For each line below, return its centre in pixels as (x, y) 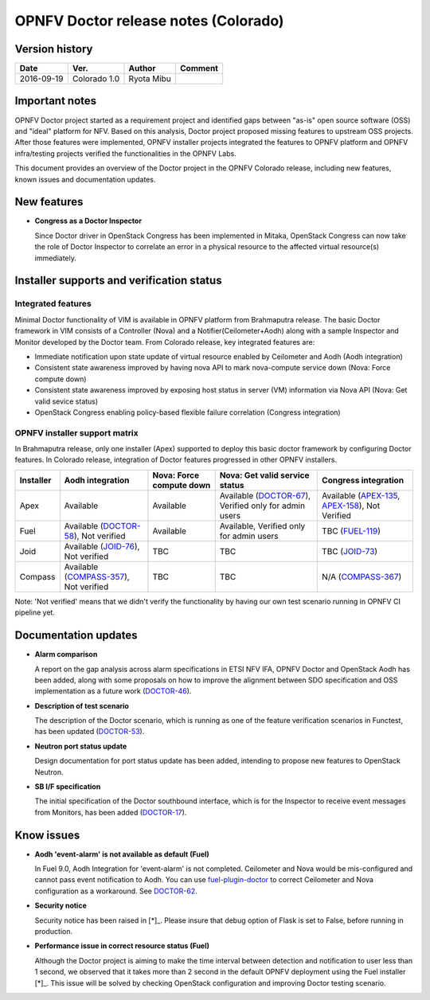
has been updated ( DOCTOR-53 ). (90, 732)
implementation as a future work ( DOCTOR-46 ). (113, 691)
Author (142, 68)
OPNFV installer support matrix (76, 432)
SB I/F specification (68, 787)
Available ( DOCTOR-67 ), (265, 495)
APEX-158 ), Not (351, 506)
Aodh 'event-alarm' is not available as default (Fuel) (122, 854)
